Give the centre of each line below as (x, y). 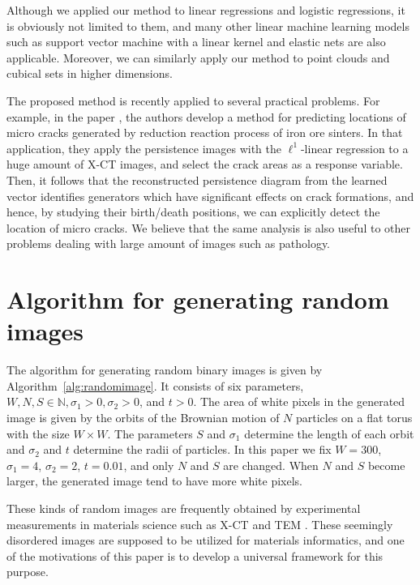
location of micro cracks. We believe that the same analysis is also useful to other (208, 227)
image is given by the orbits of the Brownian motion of (143, 417)
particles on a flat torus (354, 417)
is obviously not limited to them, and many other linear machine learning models (208, 26)
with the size (38, 433)
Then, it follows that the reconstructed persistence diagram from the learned (197, 179)
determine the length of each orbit (329, 433)
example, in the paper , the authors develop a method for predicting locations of (206, 116)
